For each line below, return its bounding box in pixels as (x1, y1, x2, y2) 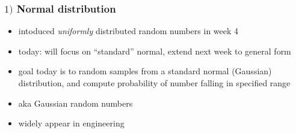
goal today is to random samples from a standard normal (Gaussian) (18, 65, 272, 77)
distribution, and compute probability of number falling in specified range (18, 77, 291, 89)
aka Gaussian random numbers (18, 96, 133, 109)
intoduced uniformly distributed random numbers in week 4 (18, 25, 239, 37)
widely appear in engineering (18, 117, 125, 129)
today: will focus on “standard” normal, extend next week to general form (18, 44, 291, 57)
